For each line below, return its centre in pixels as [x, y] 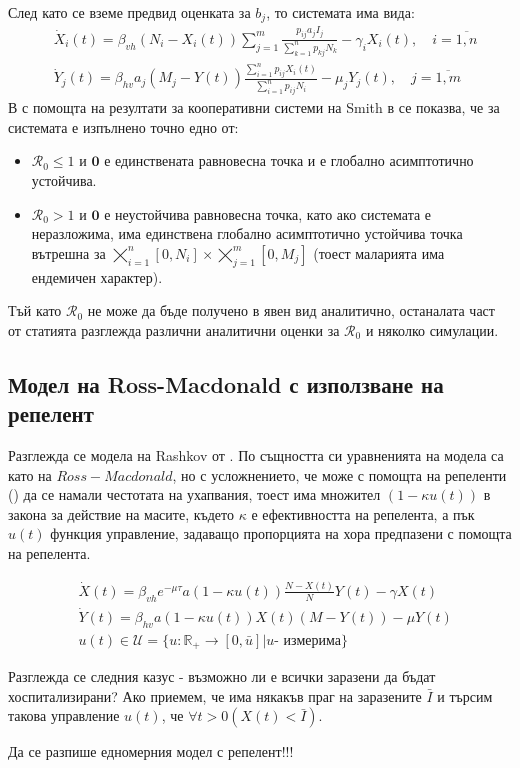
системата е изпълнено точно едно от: [123, 126]
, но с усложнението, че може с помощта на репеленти [339, 474]
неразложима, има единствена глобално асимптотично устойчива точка [247, 233]
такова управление [64, 715]
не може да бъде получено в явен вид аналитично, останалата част [291, 310]
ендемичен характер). [97, 276]
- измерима [307, 640]
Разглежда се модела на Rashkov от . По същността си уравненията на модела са [256, 455]
